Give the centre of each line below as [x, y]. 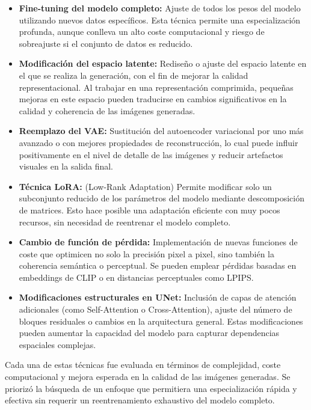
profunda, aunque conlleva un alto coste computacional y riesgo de [142, 32]
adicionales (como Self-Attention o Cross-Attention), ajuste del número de [155, 309]
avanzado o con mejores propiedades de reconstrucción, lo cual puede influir [159, 142]
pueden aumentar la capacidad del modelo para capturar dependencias [149, 333]
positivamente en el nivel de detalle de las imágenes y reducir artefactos [151, 154]
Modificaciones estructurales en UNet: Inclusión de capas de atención [158, 297]
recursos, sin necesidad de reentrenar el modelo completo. [125, 222]
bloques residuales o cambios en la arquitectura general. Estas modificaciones [161, 321]
